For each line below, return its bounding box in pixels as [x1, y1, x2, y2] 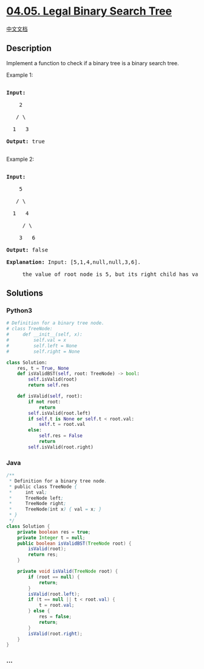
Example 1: [6, 71, 33, 79]
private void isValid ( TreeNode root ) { [17, 568, 118, 575]
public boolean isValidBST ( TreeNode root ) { [17, 540, 132, 547]
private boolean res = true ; [17, 529, 91, 535]
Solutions [6, 288, 44, 299]
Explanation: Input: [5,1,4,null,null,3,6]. [6, 258, 141, 266]
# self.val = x [6, 337, 67, 344]
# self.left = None [6, 342, 78, 349]
